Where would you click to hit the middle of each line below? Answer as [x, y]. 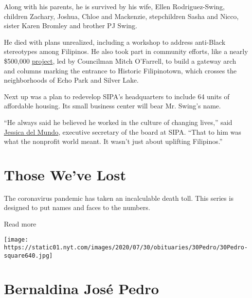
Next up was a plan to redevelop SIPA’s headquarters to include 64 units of [117, 96]
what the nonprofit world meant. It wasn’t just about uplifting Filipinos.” [113, 141]
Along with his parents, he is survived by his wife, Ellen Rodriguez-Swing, [114, 6]
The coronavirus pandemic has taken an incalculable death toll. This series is [119, 198]
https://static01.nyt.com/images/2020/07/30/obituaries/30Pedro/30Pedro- [126, 248]
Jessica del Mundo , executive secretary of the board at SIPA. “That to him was [123, 131]
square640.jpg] [28, 255]
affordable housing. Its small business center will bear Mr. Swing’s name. [112, 106]
